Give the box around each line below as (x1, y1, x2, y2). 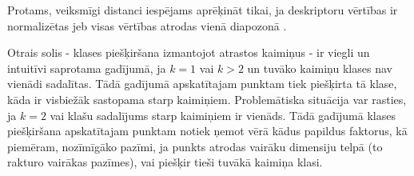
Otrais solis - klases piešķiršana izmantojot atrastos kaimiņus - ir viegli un (7, 44, 370, 61)
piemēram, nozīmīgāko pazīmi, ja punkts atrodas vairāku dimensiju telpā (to (7, 138, 383, 154)
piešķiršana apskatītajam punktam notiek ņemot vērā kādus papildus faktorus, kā (7, 122, 408, 139)
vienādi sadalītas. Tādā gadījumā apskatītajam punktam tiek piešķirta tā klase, (7, 75, 397, 92)
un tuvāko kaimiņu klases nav (247, 59, 392, 76)
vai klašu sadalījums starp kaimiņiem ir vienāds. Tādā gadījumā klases (50, 106, 396, 123)
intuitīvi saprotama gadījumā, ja (7, 59, 166, 76)
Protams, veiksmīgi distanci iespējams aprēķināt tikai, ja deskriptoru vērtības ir (7, 2, 398, 18)
